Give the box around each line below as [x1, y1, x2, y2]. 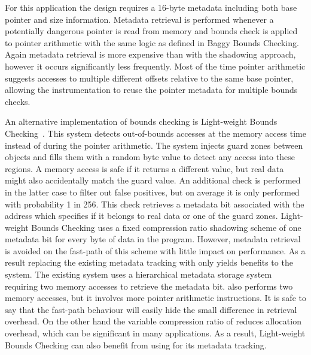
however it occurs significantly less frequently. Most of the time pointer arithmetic [5, 59, 306, 72]
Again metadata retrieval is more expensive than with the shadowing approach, [5, 48, 296, 61]
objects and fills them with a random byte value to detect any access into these [5, 151, 295, 163]
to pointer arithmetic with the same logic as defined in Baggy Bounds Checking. [5, 36, 299, 49]
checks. [5, 95, 31, 107]
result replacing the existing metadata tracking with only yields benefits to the [5, 256, 293, 269]
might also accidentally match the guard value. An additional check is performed [5, 174, 301, 186]
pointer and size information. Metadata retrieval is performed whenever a [5, 13, 274, 25]
